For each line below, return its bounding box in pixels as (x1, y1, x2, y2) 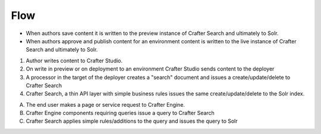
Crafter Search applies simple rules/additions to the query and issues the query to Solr (26, 117, 238, 125)
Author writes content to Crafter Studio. (26, 57, 123, 64)
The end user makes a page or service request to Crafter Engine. (26, 101, 185, 108)
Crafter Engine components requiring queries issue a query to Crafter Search (26, 110, 215, 117)
